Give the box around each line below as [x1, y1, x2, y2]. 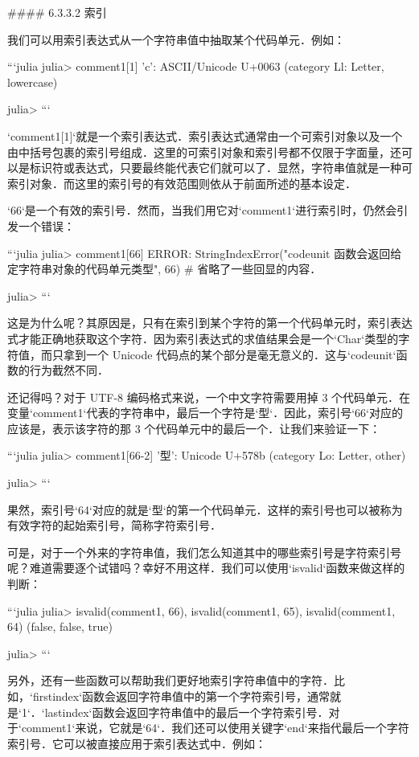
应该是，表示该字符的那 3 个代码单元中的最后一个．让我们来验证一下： [7, 419, 381, 436]
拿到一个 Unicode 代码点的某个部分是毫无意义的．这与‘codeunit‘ [63, 346, 396, 362]
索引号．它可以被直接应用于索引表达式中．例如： [7, 734, 266, 751]
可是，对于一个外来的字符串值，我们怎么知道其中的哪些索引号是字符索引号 [7, 543, 401, 560]
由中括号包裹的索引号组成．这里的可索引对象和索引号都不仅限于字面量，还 [7, 143, 401, 160]
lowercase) [7, 73, 58, 90]
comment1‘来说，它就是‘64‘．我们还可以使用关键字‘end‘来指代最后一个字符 [21, 719, 409, 736]
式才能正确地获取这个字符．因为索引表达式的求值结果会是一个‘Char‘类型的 [7, 329, 399, 346]
